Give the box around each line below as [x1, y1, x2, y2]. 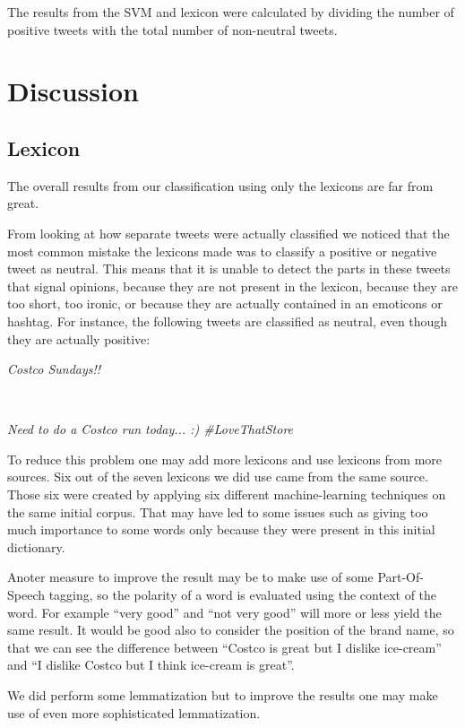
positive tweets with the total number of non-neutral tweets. [7, 20, 338, 39]
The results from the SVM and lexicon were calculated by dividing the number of [7, 3, 454, 21]
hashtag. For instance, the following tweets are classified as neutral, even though [7, 311, 448, 330]
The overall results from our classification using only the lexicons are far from [7, 176, 434, 195]
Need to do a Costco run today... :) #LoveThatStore [7, 420, 294, 438]
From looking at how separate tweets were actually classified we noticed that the [7, 223, 450, 242]
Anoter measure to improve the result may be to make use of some [7, 568, 374, 586]
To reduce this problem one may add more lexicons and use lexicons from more [7, 449, 443, 468]
